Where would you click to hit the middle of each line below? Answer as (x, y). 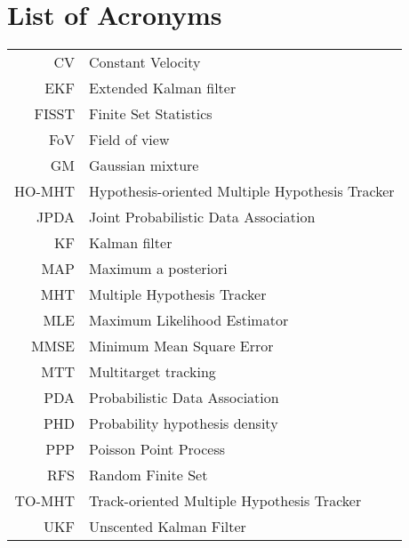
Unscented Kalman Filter (168, 527)
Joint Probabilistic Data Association (202, 217)
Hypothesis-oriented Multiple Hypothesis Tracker (242, 191)
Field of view (129, 140)
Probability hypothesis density (184, 423)
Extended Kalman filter (163, 88)
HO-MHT (45, 191)
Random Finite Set (148, 475)
